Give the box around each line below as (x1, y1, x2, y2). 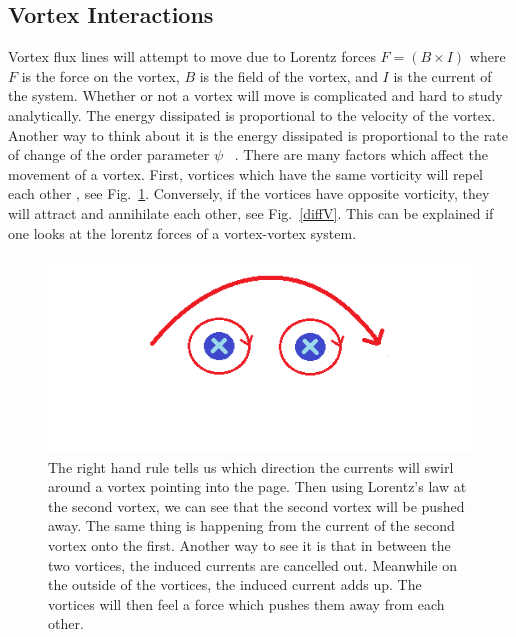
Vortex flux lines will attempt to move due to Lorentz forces (8, 46, 376, 67)
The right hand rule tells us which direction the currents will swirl (48, 456, 454, 477)
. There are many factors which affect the (234, 144, 488, 165)
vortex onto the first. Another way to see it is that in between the (48, 534, 451, 555)
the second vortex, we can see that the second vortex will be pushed (48, 495, 465, 516)
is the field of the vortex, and (199, 65, 378, 86)
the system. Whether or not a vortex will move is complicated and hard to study (8, 85, 503, 106)
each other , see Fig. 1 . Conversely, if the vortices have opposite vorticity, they (8, 183, 490, 204)
